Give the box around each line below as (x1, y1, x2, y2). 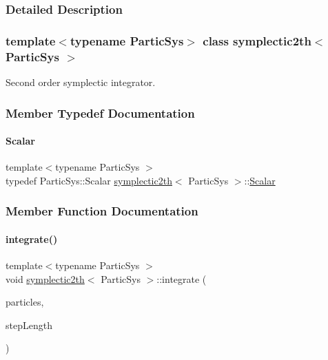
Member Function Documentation (6, 202, 198, 220)
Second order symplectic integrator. (6, 74, 156, 89)
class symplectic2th (203, 32, 311, 49)
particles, (6, 295, 44, 309)
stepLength (6, 317, 52, 332)
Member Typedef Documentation (6, 104, 195, 121)
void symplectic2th (6, 271, 85, 286)
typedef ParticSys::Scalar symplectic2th (6, 173, 172, 187)
